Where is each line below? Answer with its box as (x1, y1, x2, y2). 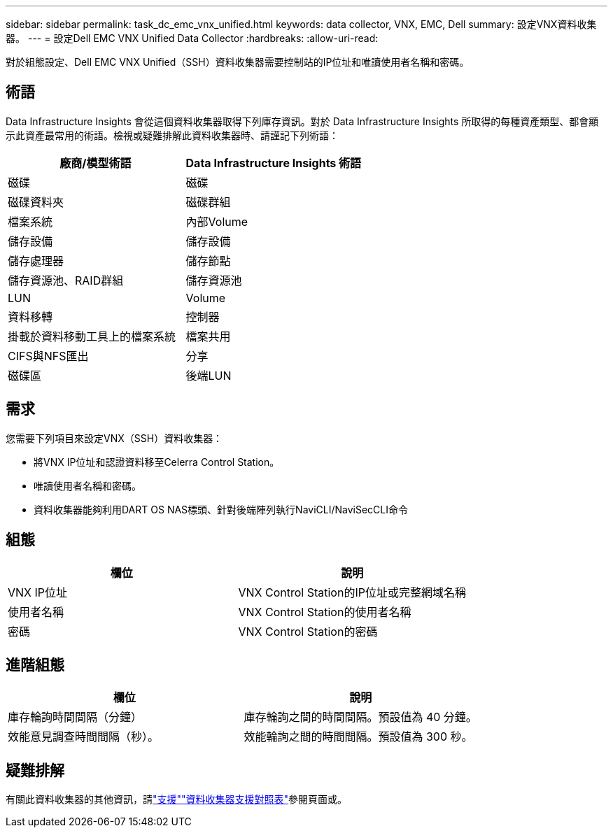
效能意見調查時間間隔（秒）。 (8, 729, 160, 744)
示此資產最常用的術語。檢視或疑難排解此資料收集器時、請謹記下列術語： (6, 129, 339, 141)
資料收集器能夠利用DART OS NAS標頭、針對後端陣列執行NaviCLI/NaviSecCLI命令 (34, 503, 408, 515)
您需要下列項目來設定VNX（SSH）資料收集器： (6, 432, 223, 444)
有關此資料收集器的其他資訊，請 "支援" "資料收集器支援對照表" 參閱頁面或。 (6, 793, 348, 806)
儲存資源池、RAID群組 (8, 273, 124, 287)
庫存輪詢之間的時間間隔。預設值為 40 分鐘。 (244, 710, 477, 725)
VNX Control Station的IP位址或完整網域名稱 (238, 585, 466, 599)
